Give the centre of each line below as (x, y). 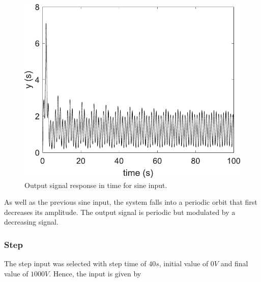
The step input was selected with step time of (75, 263)
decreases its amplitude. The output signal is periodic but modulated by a (120, 212)
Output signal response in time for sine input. (96, 185)
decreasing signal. (31, 222)
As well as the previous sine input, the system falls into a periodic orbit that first (131, 202)
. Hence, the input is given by (95, 273)
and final (234, 263)
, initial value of (184, 263)
